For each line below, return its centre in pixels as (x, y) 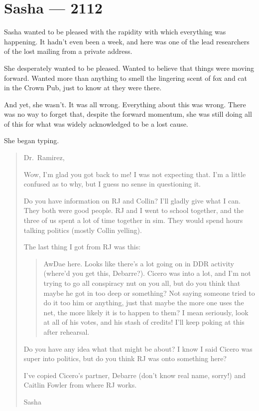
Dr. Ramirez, (44, 157)
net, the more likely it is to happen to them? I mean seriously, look (146, 312)
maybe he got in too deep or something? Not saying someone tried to (149, 293)
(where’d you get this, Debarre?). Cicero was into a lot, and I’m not (147, 273)
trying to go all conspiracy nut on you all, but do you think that (142, 283)
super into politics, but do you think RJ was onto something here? (125, 358)
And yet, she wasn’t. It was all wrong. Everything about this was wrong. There (125, 104)
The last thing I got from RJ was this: (82, 247)
